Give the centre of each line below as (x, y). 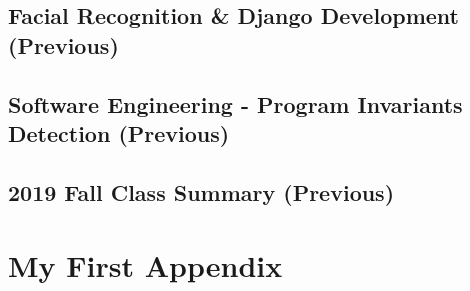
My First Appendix (145, 265)
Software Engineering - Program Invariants (235, 103)
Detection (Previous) (119, 132)
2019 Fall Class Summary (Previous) (201, 191)
